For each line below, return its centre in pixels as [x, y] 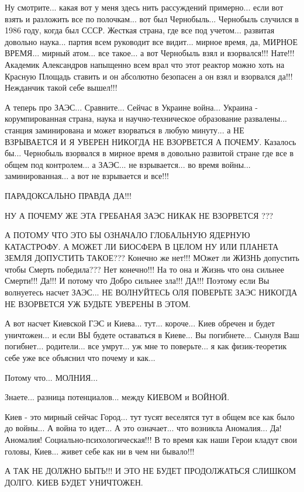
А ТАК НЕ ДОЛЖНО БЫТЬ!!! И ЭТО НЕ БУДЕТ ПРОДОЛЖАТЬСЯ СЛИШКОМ [151, 471]
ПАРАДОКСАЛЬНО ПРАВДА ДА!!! [68, 195]
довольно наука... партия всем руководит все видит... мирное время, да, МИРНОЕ [151, 41]
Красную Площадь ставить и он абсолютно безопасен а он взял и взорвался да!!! [149, 76]
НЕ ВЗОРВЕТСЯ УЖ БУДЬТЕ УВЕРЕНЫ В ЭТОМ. [98, 303]
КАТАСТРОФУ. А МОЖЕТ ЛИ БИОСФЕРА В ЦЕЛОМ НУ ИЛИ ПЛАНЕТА [142, 246]
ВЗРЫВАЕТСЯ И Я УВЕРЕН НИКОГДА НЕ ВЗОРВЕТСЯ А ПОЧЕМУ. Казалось [151, 141]
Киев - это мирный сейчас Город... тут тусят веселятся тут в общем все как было [150, 416]
